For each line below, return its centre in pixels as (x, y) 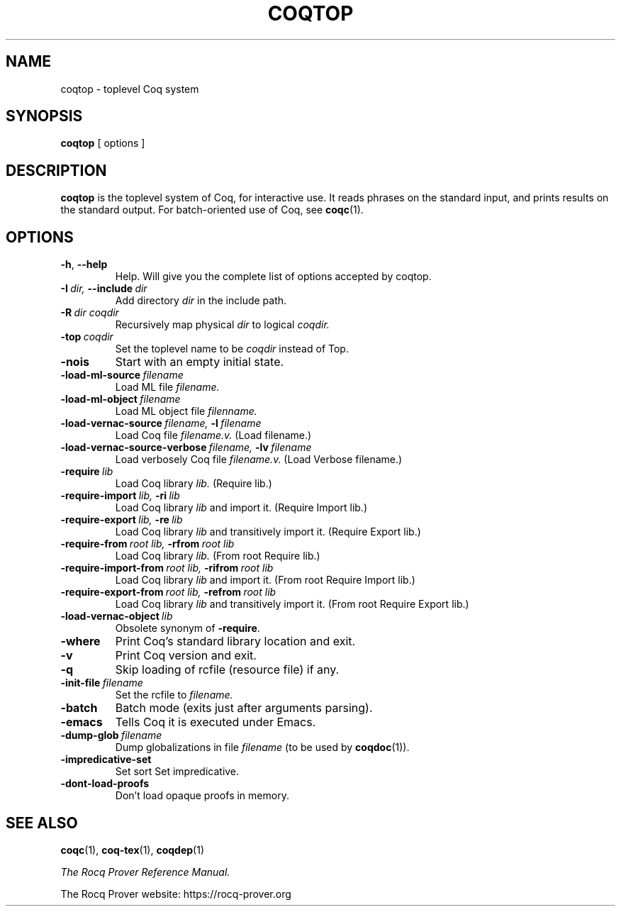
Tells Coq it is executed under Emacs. (216, 722)
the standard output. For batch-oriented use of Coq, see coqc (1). (212, 210)
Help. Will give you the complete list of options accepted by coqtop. (273, 277)
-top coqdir (87, 337)
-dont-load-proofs (105, 784)
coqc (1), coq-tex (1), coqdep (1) (132, 850)
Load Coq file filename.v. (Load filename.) (213, 435)
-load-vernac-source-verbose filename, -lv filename (186, 447)
